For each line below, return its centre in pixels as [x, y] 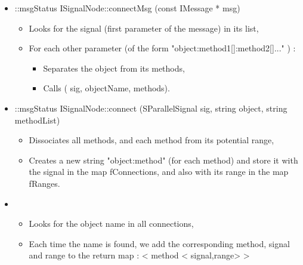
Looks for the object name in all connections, [111, 224]
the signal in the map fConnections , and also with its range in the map [159, 172]
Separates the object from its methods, [114, 68]
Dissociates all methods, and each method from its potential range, [151, 140]
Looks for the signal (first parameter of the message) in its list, [144, 28]
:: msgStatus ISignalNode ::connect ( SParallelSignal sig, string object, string [151, 108]
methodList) [37, 120]
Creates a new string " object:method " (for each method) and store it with [163, 160]
